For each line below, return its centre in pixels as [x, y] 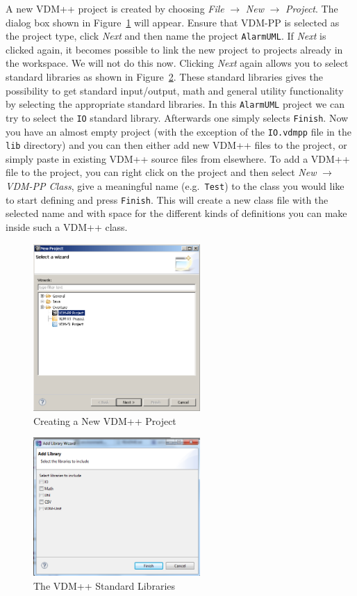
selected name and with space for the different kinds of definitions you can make [176, 213]
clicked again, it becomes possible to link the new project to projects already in [174, 49]
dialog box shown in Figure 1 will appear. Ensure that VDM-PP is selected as [173, 22]
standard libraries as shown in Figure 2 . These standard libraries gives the [164, 77]
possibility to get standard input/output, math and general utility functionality [175, 90]
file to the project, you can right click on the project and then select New [161, 172]
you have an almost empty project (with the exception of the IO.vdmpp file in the [178, 131]
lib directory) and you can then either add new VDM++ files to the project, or [176, 145]
